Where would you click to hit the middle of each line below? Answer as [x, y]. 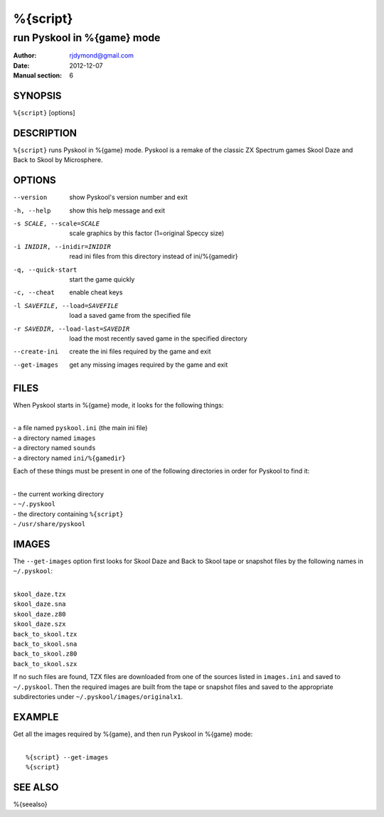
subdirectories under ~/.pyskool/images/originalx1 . [98, 696]
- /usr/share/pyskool [49, 523]
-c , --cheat [34, 293]
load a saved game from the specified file [130, 316]
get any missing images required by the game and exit [149, 364]
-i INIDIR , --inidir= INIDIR [62, 246]
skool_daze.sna [40, 604]
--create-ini [36, 352]
